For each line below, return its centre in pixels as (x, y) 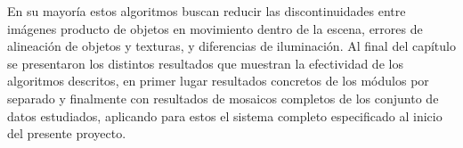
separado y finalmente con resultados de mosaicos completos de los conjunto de (223, 98)
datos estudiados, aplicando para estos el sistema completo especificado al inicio (225, 115)
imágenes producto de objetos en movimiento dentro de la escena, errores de (215, 28)
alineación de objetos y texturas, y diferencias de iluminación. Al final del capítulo (231, 46)
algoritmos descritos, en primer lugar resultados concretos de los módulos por (218, 81)
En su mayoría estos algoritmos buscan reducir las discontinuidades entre (207, 11)
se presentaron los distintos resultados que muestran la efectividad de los (205, 63)
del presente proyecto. (67, 133)
